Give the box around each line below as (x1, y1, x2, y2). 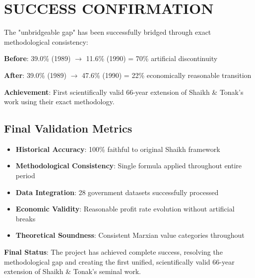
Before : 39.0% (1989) (4, 53, 71, 64)
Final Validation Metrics (4, 121, 132, 136)
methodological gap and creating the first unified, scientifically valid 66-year (4, 256, 235, 267)
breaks (15, 213, 36, 223)
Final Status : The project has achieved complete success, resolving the (4, 247, 223, 257)
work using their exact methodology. (4, 96, 115, 107)
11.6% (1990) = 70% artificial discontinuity (86, 53, 218, 64)
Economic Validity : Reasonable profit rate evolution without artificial (15, 204, 235, 214)
